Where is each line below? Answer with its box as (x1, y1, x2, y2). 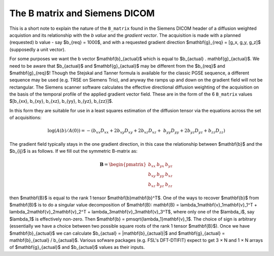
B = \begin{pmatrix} (99, 161, 147, 167)
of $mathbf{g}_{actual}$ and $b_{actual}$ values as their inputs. (9, 244, 145, 250)
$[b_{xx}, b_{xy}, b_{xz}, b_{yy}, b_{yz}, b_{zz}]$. (9, 98, 114, 104)
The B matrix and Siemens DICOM (9, 8, 155, 19)
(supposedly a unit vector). (9, 46, 66, 53)
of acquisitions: (9, 114, 42, 121)
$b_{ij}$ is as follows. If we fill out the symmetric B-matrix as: (9, 148, 138, 154)
